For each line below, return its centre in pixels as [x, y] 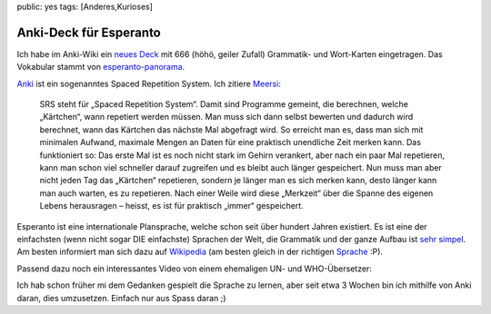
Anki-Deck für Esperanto [89, 32]
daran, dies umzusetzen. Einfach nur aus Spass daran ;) [121, 298]
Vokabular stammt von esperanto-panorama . [101, 67]
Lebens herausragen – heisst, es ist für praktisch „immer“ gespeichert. [171, 206]
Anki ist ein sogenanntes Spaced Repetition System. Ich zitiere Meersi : [149, 83]
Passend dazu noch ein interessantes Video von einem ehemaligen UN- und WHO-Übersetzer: [195, 269]
